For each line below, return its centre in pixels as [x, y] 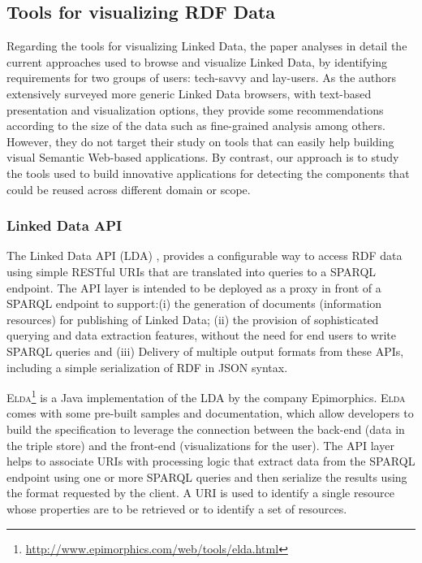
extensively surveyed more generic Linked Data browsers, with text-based [189, 93]
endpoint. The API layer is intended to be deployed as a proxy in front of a [194, 287]
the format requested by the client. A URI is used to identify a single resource [200, 493]
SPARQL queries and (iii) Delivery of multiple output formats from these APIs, [205, 351]
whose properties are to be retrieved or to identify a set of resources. [177, 508]
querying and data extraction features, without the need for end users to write [201, 335]
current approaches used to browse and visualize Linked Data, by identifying [197, 61]
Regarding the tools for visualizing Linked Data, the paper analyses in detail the [207, 46]
